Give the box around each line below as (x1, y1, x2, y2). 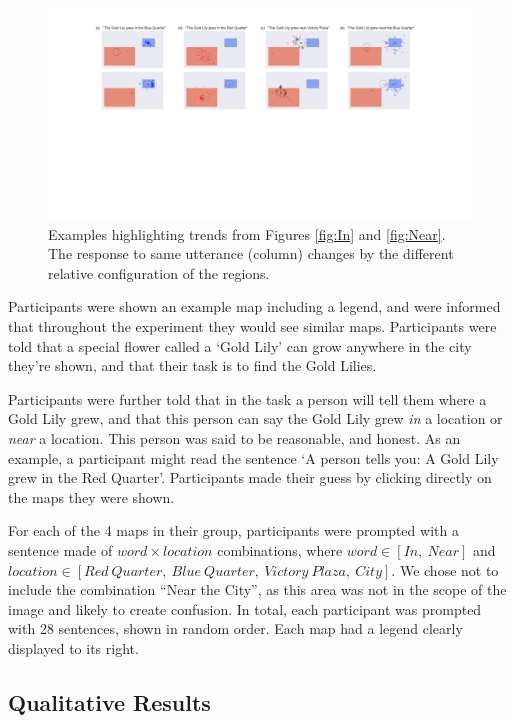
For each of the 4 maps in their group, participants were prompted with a (8, 520, 459, 541)
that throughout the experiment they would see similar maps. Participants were (8, 315, 497, 336)
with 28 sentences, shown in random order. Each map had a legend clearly (8, 618, 463, 639)
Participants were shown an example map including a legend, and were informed (8, 296, 501, 317)
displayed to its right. (8, 637, 139, 658)
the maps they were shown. (8, 486, 175, 507)
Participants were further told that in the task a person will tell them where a (8, 388, 487, 409)
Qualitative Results (8, 686, 211, 717)
